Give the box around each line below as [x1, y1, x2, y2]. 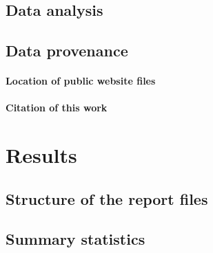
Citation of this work [6, 100, 108, 115]
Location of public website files [6, 74, 156, 88]
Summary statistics [6, 228, 145, 250]
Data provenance [6, 40, 128, 61]
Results [6, 141, 77, 169]
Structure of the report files [6, 188, 208, 209]
